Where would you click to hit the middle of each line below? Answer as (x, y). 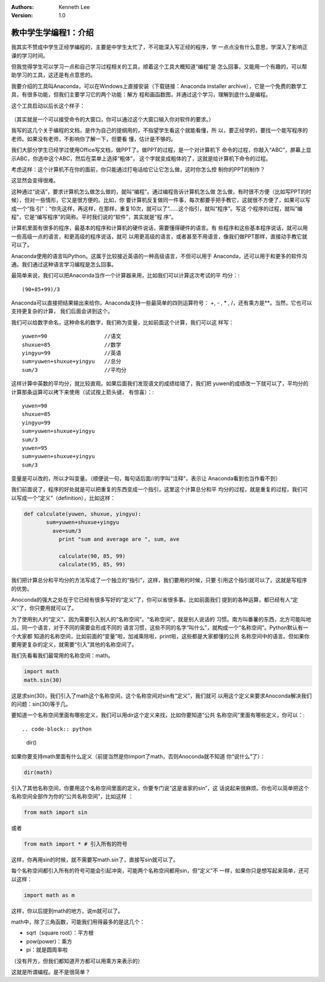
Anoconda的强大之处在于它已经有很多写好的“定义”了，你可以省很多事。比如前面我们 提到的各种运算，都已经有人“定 (154, 599)
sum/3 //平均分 (74, 370)
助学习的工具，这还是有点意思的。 (53, 75)
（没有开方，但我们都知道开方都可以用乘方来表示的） (77, 961)
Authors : (23, 7)
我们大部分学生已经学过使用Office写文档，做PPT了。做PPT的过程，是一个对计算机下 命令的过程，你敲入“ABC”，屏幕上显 (161, 150)
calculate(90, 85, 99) (92, 556)
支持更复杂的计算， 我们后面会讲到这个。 (62, 311)
